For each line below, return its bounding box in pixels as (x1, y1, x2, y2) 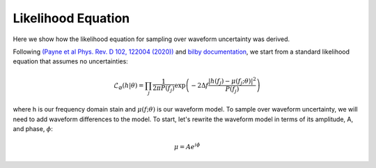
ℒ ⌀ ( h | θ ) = (113, 81, 144, 91)
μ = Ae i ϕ (174, 142, 201, 151)
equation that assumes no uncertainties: (13, 57, 128, 66)
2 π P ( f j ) (152, 84, 175, 93)
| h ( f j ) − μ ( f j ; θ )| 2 (207, 75, 257, 86)
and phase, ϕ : (13, 125, 54, 133)
